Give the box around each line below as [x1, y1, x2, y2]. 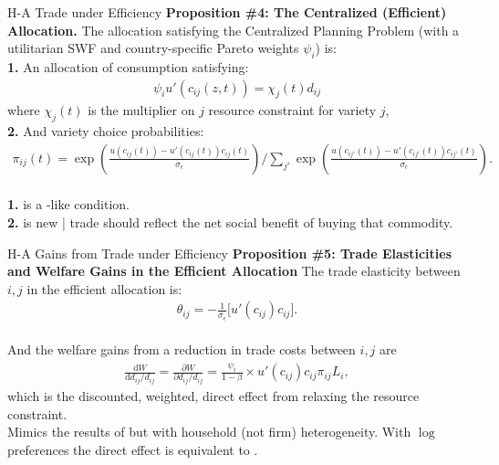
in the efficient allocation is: [26, 279, 182, 298]
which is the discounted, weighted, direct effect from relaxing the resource [7, 386, 420, 406]
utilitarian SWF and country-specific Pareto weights [7, 38, 299, 58]
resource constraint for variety [208, 100, 377, 120]
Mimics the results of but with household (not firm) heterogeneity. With [7, 422, 411, 441]
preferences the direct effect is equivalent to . [7, 439, 258, 459]
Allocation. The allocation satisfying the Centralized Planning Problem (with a [7, 20, 460, 39]
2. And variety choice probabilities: [7, 122, 204, 141]
